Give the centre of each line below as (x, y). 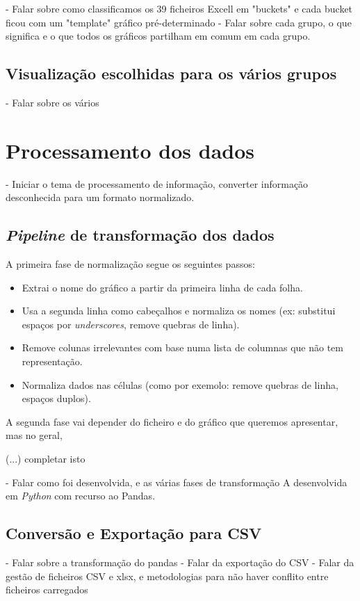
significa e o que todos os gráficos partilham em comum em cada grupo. (158, 36)
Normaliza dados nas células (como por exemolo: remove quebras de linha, (180, 384)
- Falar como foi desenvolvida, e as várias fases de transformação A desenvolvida (177, 482)
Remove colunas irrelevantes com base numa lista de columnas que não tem (182, 347)
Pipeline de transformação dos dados (140, 235)
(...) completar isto (46, 459)
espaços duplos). (56, 398)
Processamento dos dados (130, 150)
